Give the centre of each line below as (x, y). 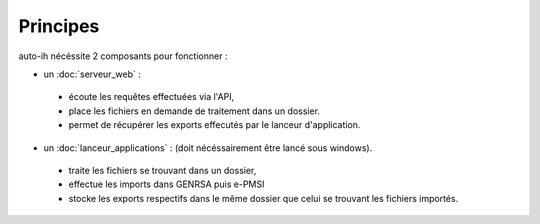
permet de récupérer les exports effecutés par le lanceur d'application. (214, 125)
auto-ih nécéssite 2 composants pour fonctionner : (123, 56)
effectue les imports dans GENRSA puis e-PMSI (166, 184)
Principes (59, 26)
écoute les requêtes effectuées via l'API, (151, 97)
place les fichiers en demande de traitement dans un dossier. (194, 111)
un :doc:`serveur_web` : (92, 74)
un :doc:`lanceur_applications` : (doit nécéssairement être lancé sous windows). (208, 147)
